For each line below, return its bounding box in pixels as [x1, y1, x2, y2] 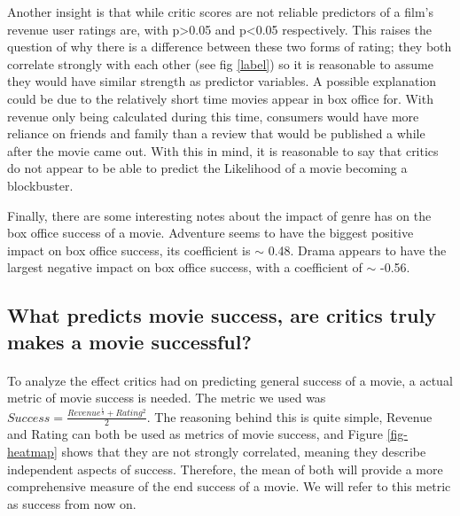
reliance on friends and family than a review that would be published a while [7, 124, 425, 143]
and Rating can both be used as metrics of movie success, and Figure [7, 425, 384, 443]
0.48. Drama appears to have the [268, 240, 447, 259]
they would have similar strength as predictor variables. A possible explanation [7, 72, 437, 90]
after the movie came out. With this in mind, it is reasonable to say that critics [7, 141, 439, 160]
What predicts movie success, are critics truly [7, 301, 436, 329]
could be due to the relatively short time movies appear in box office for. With [7, 89, 433, 107]
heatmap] [7, 442, 58, 461]
